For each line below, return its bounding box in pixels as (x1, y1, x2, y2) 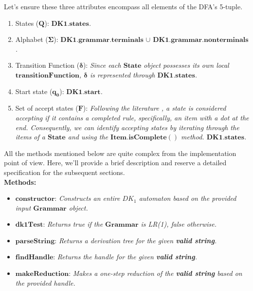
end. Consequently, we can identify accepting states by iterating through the (15, 122, 239, 132)
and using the (68, 132, 108, 142)
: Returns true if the (43, 219, 103, 229)
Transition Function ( (15, 60, 80, 70)
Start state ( (15, 86, 53, 96)
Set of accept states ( (15, 103, 78, 113)
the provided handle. (15, 277, 75, 288)
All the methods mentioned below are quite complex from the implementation (4, 148, 236, 158)
